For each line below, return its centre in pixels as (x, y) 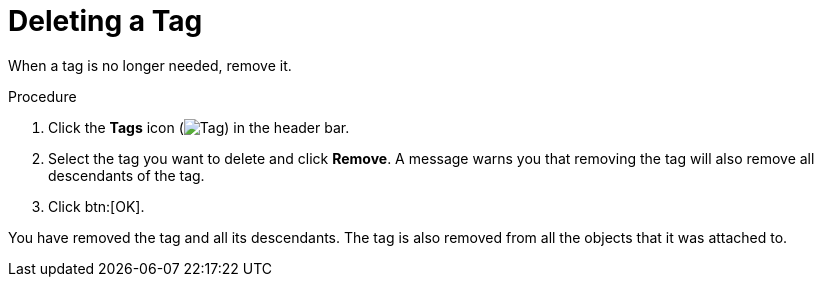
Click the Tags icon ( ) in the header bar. (199, 127)
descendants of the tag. (126, 175)
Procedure (42, 96)
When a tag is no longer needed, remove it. (150, 65)
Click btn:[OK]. (96, 206)
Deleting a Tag (105, 21)
